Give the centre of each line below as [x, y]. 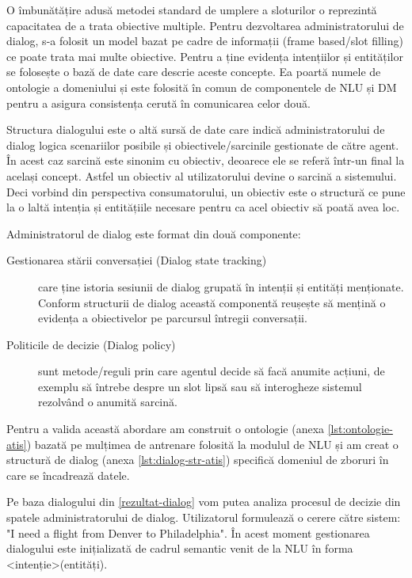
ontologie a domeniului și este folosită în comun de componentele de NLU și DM [202, 87]
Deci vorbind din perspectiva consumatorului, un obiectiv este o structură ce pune [206, 191]
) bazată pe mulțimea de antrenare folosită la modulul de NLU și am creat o [212, 444]
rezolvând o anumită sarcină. [108, 402]
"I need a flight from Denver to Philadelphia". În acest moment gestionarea [188, 532]
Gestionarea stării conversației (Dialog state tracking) [137, 260]
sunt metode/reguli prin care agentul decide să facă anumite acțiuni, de [212, 371]
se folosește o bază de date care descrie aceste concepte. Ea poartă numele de [194, 72]
